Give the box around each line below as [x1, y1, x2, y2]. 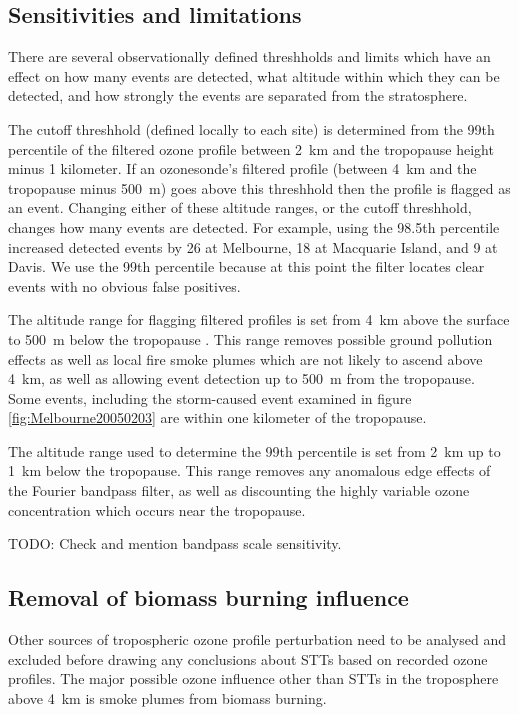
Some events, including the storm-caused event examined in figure [8, 387, 412, 408]
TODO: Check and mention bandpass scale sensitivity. [8, 533, 342, 554]
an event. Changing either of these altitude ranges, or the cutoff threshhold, [8, 197, 472, 218]
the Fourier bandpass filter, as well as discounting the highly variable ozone [8, 480, 470, 501]
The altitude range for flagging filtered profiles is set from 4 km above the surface [8, 309, 510, 330]
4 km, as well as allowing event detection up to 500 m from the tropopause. [8, 368, 475, 389]
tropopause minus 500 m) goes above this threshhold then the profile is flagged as [8, 177, 511, 198]
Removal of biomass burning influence [8, 582, 409, 613]
